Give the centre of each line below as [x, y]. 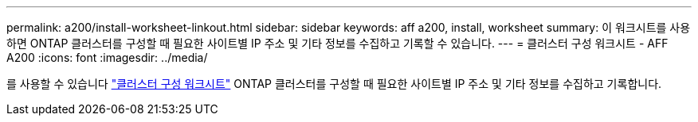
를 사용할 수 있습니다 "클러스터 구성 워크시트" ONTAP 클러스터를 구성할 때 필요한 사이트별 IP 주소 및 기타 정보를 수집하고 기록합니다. [334, 84]
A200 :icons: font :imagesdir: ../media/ [107, 57]
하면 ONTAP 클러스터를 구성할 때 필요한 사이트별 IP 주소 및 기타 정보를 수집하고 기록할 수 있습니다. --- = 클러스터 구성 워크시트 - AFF [337, 43]
